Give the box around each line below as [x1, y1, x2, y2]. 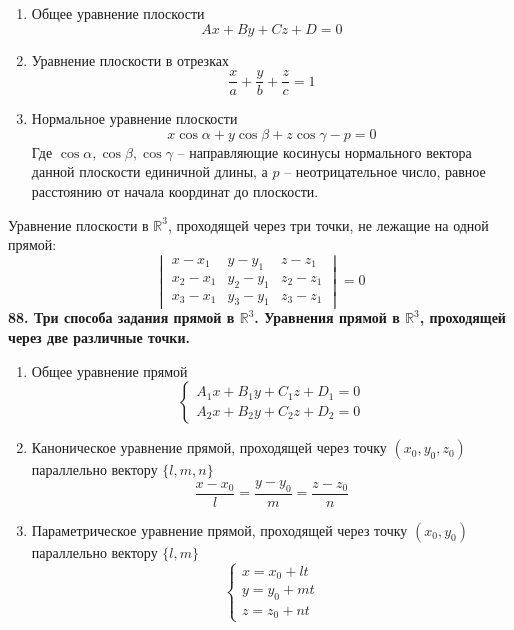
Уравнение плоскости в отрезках [31, 49, 229, 70]
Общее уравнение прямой [31, 360, 188, 381]
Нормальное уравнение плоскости [31, 108, 238, 129]
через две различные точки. [8, 327, 190, 348]
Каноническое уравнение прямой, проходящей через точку [31, 437, 387, 458]
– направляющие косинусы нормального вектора [177, 141, 472, 162]
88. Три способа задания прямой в [8, 307, 235, 328]
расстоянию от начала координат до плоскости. [31, 181, 319, 202]
